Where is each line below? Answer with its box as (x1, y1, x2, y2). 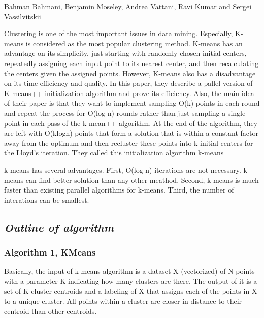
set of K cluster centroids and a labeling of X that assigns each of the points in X (4, 285, 257, 296)
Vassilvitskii (4, 11, 41, 21)
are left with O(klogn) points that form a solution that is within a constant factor (4, 128, 258, 138)
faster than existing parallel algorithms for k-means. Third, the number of (4, 184, 234, 195)
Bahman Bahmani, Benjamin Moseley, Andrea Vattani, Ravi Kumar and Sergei (4, 1, 252, 11)
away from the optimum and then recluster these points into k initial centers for (4, 137, 253, 148)
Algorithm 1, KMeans (4, 245, 96, 258)
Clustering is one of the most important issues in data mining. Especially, (4, 28, 233, 39)
